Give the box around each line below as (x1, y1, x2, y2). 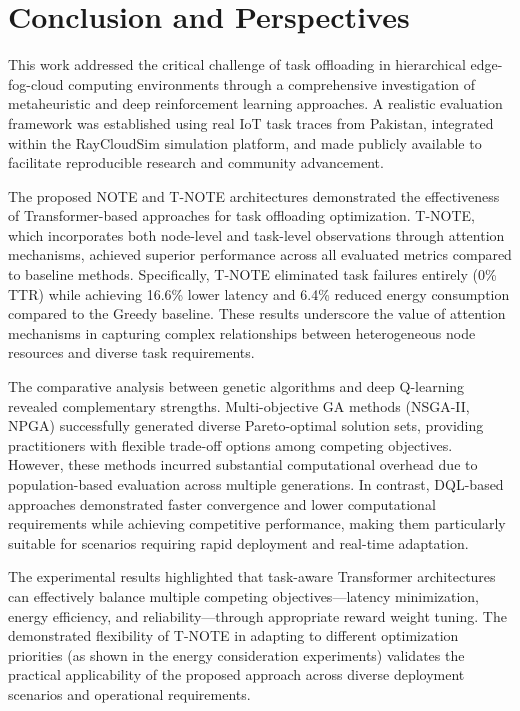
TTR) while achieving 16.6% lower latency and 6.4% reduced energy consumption (8, 283, 510, 304)
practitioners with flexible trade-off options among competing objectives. (8, 434, 453, 455)
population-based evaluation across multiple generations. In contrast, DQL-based (8, 474, 504, 494)
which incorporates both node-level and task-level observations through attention (8, 224, 505, 245)
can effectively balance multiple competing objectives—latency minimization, (8, 585, 480, 606)
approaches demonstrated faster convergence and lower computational (8, 493, 436, 514)
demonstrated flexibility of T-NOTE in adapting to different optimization (8, 625, 459, 646)
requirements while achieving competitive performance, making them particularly (8, 513, 506, 534)
